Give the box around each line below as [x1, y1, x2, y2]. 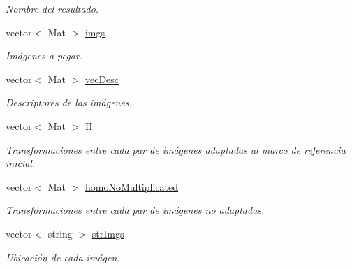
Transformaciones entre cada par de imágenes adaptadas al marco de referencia [6, 142, 346, 157]
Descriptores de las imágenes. [6, 95, 132, 110]
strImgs [91, 226, 124, 240]
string [47, 226, 73, 240]
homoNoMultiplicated [85, 179, 178, 194]
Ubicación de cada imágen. [6, 249, 120, 264]
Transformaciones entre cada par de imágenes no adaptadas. [6, 203, 265, 217]
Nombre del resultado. [6, 1, 99, 15]
